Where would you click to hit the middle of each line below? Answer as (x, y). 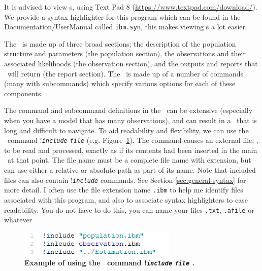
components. (24, 93)
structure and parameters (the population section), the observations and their (125, 53)
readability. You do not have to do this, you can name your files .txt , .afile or (129, 209)
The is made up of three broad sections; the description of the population (120, 43)
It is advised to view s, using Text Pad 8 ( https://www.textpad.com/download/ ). (131, 7)
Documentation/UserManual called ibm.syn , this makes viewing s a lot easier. (126, 27)
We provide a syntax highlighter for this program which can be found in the (122, 16)
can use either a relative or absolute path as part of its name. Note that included (130, 170)
